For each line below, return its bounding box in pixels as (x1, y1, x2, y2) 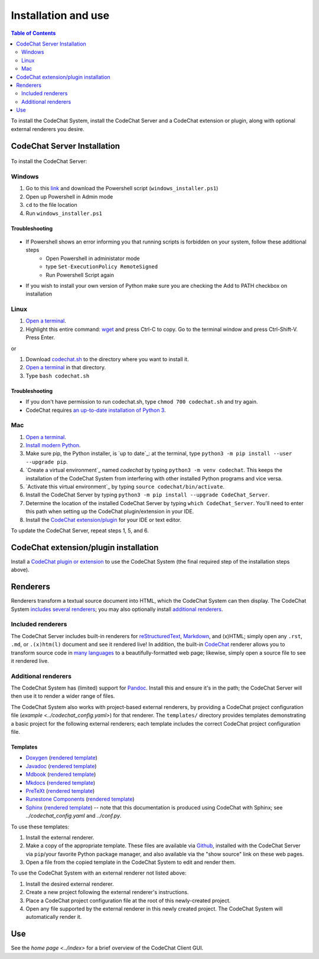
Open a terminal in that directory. (25, 364, 106, 371)
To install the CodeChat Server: (11, 158, 87, 165)
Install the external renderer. (25, 834, 95, 841)
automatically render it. (25, 914, 82, 921)
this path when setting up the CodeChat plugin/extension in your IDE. (25, 508, 194, 515)
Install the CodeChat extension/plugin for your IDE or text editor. (25, 516, 182, 523)
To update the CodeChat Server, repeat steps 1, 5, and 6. (11, 527, 149, 534)
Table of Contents (11, 30, 56, 37)
